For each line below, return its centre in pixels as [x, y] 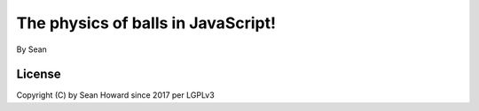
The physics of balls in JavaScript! [146, 23]
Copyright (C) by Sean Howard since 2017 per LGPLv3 [115, 95]
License [39, 74]
